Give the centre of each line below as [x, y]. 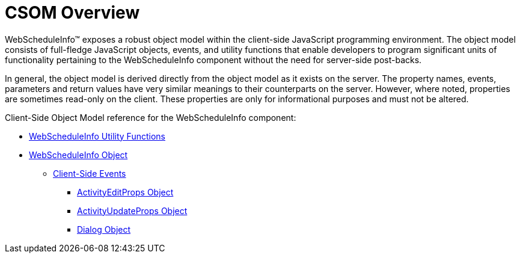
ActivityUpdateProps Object [132, 210]
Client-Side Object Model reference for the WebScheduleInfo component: [151, 117]
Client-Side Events [90, 173]
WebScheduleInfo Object [78, 155]
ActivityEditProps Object [125, 192]
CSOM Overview [72, 13]
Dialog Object [104, 229]
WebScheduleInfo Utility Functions [97, 136]
